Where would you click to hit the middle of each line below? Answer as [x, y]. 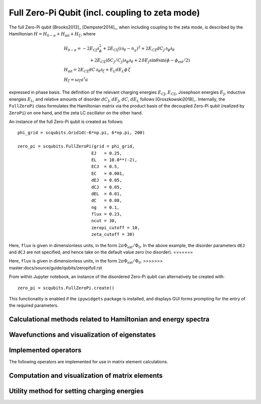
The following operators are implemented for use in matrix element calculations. [89, 362]
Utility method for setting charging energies [76, 391]
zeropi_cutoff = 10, [116, 227]
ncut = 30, [104, 221]
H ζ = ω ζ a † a [76, 80]
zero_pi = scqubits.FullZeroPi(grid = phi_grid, [76, 146]
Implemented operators [45, 350]
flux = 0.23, [107, 214]
